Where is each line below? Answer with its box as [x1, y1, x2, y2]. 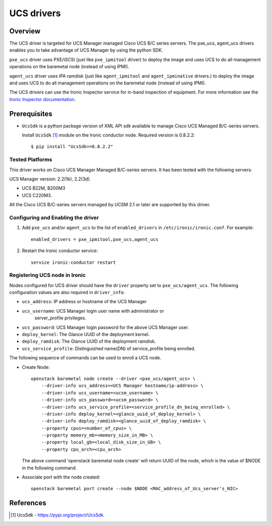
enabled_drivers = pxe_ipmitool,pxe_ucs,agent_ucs [31, 236, 159, 242]
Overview [9, 27, 41, 35]
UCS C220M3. [22, 192, 52, 198]
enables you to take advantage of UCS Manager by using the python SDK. [9, 47, 163, 53]
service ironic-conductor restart [31, 259, 116, 265]
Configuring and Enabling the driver [9, 214, 99, 221]
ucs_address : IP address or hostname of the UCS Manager [22, 299, 147, 305]
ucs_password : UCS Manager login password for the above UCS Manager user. [22, 324, 189, 330]
